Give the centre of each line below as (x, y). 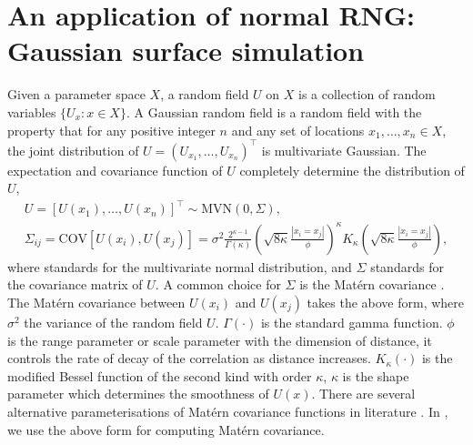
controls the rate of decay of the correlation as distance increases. (189, 358)
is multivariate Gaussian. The (344, 150)
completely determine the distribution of (352, 170)
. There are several (363, 394)
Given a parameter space (76, 94)
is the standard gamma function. (352, 323)
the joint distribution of (73, 150)
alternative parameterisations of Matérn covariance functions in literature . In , (228, 411)
